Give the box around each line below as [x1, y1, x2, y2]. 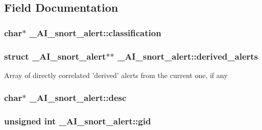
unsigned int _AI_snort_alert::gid [4, 115, 151, 127]
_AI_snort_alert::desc [29, 91, 127, 104]
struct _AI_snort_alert [4, 49, 106, 62]
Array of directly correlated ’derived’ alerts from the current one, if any [4, 69, 228, 80]
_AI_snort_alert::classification [29, 26, 161, 39]
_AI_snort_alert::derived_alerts [117, 49, 258, 62]
